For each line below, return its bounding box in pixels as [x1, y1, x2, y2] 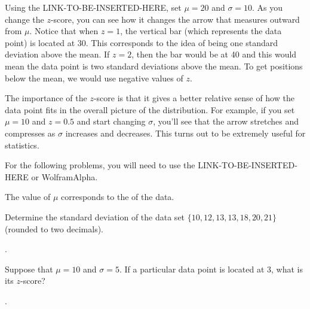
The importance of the [5, 92, 87, 104]
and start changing [76, 115, 146, 128]
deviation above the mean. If [5, 48, 110, 60]
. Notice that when [29, 25, 99, 37]
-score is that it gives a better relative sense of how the [93, 92, 294, 104]
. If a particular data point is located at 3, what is [119, 262, 303, 275]
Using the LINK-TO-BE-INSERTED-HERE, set [5, 1, 182, 13]
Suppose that [5, 262, 53, 275]
